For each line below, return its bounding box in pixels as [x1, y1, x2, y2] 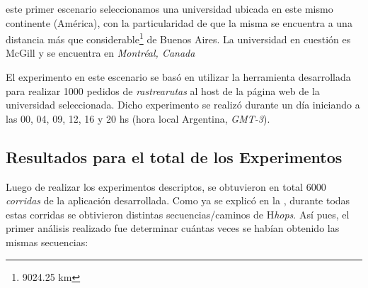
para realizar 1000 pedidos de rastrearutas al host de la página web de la [6, 83, 320, 98]
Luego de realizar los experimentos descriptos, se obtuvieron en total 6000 [6, 179, 326, 194]
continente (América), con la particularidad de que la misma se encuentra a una [6, 15, 352, 30]
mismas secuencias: [6, 234, 88, 249]
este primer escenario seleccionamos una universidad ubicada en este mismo [6, 1, 333, 16]
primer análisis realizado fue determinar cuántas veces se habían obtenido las [6, 221, 340, 236]
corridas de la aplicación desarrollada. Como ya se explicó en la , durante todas [6, 193, 350, 208]
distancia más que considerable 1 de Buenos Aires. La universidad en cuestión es [6, 30, 351, 46]
